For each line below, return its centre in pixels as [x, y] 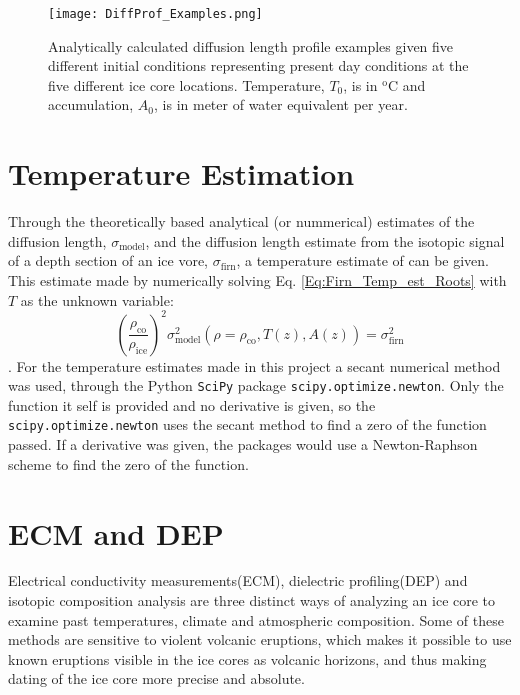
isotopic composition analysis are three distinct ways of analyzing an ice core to [252, 600]
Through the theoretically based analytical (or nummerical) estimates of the [241, 221]
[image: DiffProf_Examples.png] [155, 14]
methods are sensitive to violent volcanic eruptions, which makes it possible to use [260, 639]
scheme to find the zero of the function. [128, 463]
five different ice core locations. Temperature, [186, 84]
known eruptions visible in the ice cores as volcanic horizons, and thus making [247, 658]
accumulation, [91, 104]
